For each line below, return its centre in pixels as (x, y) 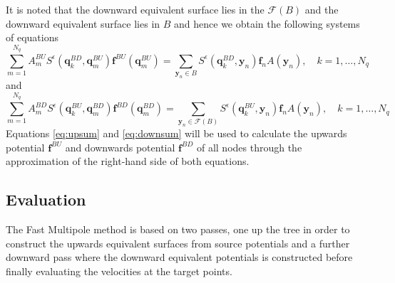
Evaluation (46, 199)
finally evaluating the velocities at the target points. (119, 271)
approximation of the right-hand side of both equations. (128, 161)
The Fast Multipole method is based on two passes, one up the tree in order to (178, 229)
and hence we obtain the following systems (267, 23)
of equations (32, 37)
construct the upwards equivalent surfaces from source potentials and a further (178, 243)
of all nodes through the (249, 147)
